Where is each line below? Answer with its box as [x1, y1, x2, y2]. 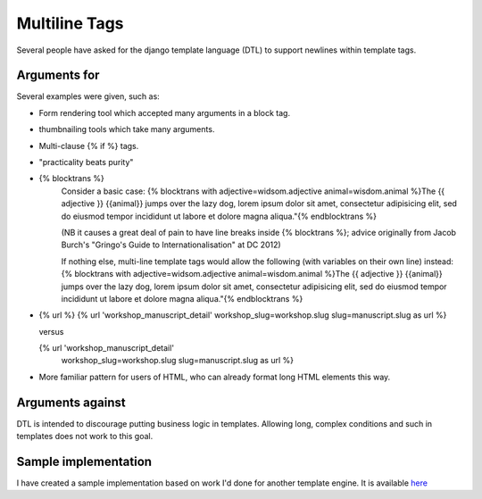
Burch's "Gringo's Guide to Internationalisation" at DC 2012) [61, 239, 281, 250]
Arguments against [16, 395, 126, 410]
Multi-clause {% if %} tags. [38, 140, 139, 151]
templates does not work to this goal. [16, 431, 154, 442]
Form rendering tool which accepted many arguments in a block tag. [38, 107, 290, 118]
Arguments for [16, 68, 100, 83]
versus [38, 326, 64, 337]
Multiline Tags [16, 13, 124, 33]
